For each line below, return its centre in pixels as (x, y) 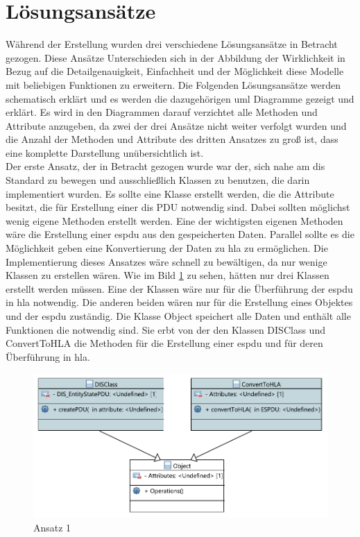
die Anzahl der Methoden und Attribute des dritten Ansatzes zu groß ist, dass (172, 139)
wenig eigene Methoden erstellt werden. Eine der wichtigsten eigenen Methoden (174, 220)
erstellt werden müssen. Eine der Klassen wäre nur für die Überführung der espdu (179, 288)
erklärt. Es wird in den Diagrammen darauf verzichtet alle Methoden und (162, 112)
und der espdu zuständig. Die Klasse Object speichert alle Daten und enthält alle (178, 316)
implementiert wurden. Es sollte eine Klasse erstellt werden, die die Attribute (170, 193)
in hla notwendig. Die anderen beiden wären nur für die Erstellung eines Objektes (179, 302)
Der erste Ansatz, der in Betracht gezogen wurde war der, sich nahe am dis (165, 166)
